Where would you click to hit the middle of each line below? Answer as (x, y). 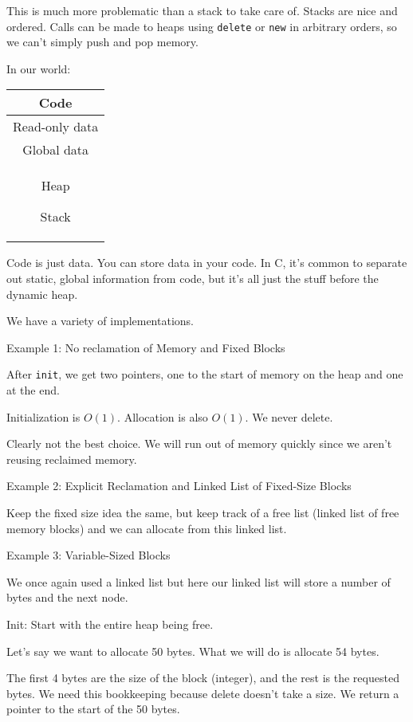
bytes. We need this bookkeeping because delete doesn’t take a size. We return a (203, 693)
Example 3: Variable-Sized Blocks (88, 555)
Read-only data (56, 127)
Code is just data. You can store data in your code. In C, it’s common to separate (207, 263)
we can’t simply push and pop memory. (102, 42)
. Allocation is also (163, 416)
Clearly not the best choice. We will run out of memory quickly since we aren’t (199, 443)
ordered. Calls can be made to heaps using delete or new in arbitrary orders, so (202, 26)
